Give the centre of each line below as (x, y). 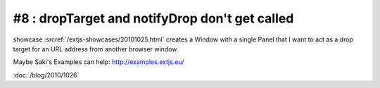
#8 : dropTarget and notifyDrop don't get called (153, 18)
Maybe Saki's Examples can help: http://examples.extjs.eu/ (99, 62)
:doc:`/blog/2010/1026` (46, 75)
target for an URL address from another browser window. (96, 49)
